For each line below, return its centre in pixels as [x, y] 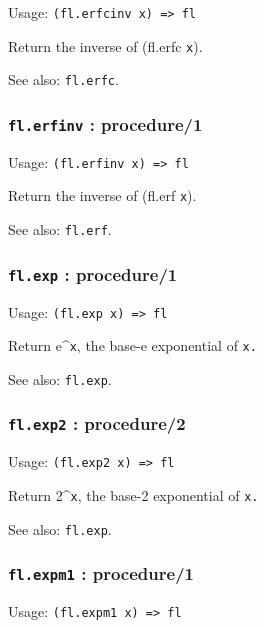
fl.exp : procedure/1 [93, 273]
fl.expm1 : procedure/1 [101, 573]
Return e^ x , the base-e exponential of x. [132, 345]
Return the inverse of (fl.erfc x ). [105, 45]
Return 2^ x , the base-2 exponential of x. [133, 494]
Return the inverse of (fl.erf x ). [102, 195]
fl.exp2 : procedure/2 [97, 423]
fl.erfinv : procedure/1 [105, 123]
